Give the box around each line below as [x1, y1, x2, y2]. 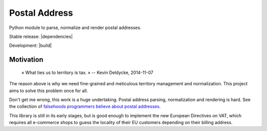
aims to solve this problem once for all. [9, 88, 89, 94]
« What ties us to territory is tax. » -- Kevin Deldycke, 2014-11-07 [21, 69, 153, 75]
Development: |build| [9, 42, 52, 49]
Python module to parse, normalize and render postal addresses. [9, 25, 142, 31]
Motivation [9, 56, 44, 64]
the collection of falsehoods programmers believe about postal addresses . [9, 103, 161, 109]
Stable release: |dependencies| [9, 33, 73, 39]
